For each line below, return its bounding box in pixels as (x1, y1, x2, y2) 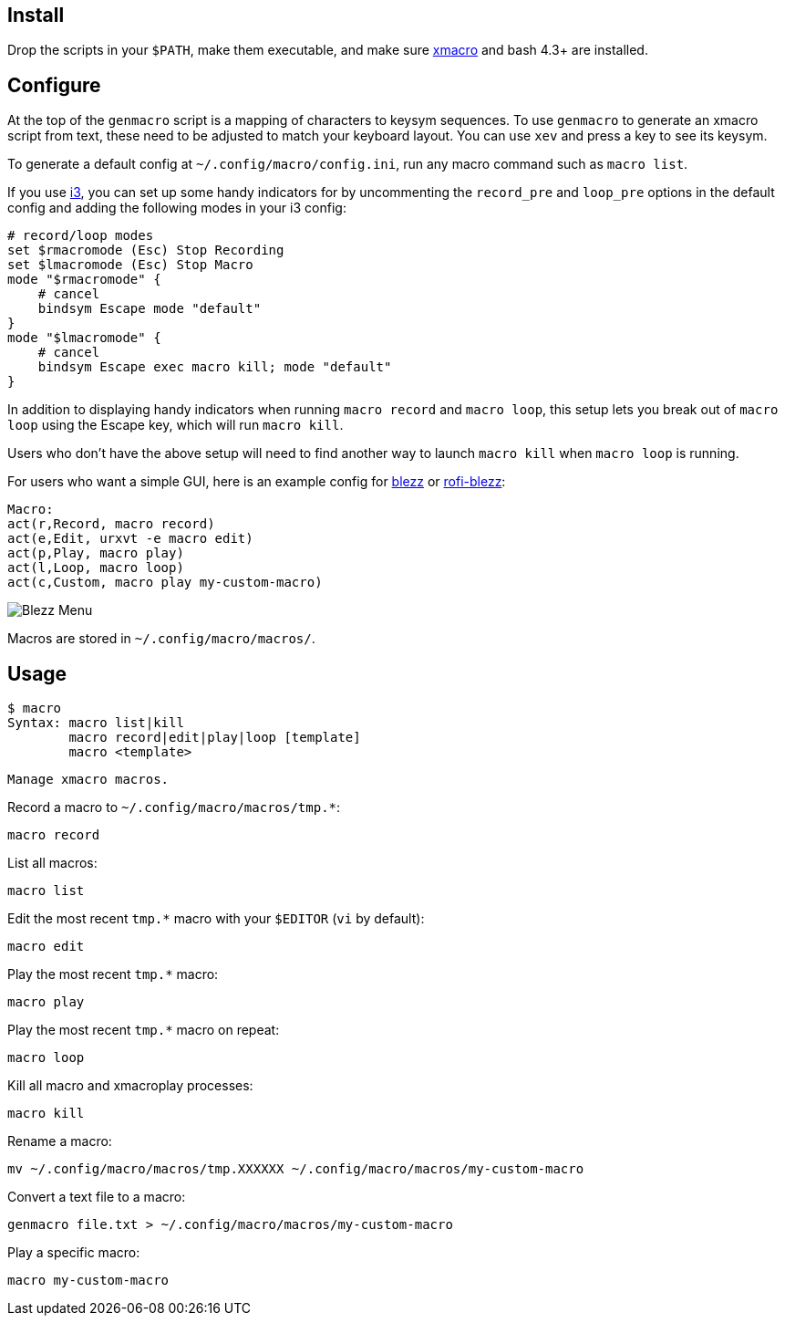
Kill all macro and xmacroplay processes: (7, 1078, 253, 1094)
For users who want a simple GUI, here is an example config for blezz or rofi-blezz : (7, 474, 506, 490)
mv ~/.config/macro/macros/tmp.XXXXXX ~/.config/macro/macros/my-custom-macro (7, 1162, 584, 1177)
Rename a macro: (7, 1133, 112, 1150)
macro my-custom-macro (7, 1273, 170, 1288)
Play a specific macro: (7, 1245, 140, 1261)
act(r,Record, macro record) (7, 516, 215, 532)
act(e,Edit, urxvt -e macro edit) (7, 531, 253, 547)
